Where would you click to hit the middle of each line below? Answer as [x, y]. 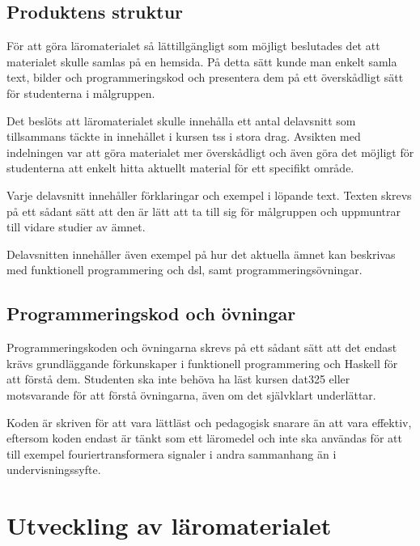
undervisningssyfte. [54, 470]
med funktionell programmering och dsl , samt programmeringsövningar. [185, 270]
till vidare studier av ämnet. [76, 227]
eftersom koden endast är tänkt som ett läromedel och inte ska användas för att [204, 438]
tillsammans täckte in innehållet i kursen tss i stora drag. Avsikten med [184, 136]
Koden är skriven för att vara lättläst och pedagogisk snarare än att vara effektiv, [209, 422]
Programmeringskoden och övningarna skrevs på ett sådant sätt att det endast [202, 347]
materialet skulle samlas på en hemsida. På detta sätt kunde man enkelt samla [202, 61]
